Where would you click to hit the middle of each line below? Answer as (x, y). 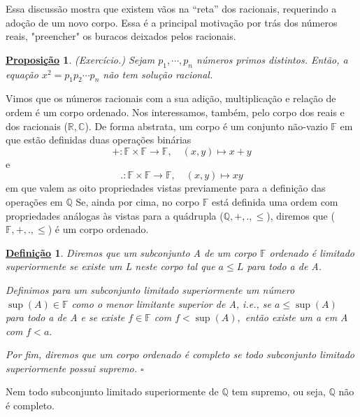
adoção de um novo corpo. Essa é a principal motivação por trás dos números (172, 22)
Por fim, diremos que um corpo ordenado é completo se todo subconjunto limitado (180, 354)
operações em (34, 201)
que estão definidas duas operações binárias (99, 140)
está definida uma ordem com (275, 201)
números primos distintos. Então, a (272, 59)
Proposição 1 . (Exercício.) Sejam (80, 59)
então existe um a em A (296, 317)
